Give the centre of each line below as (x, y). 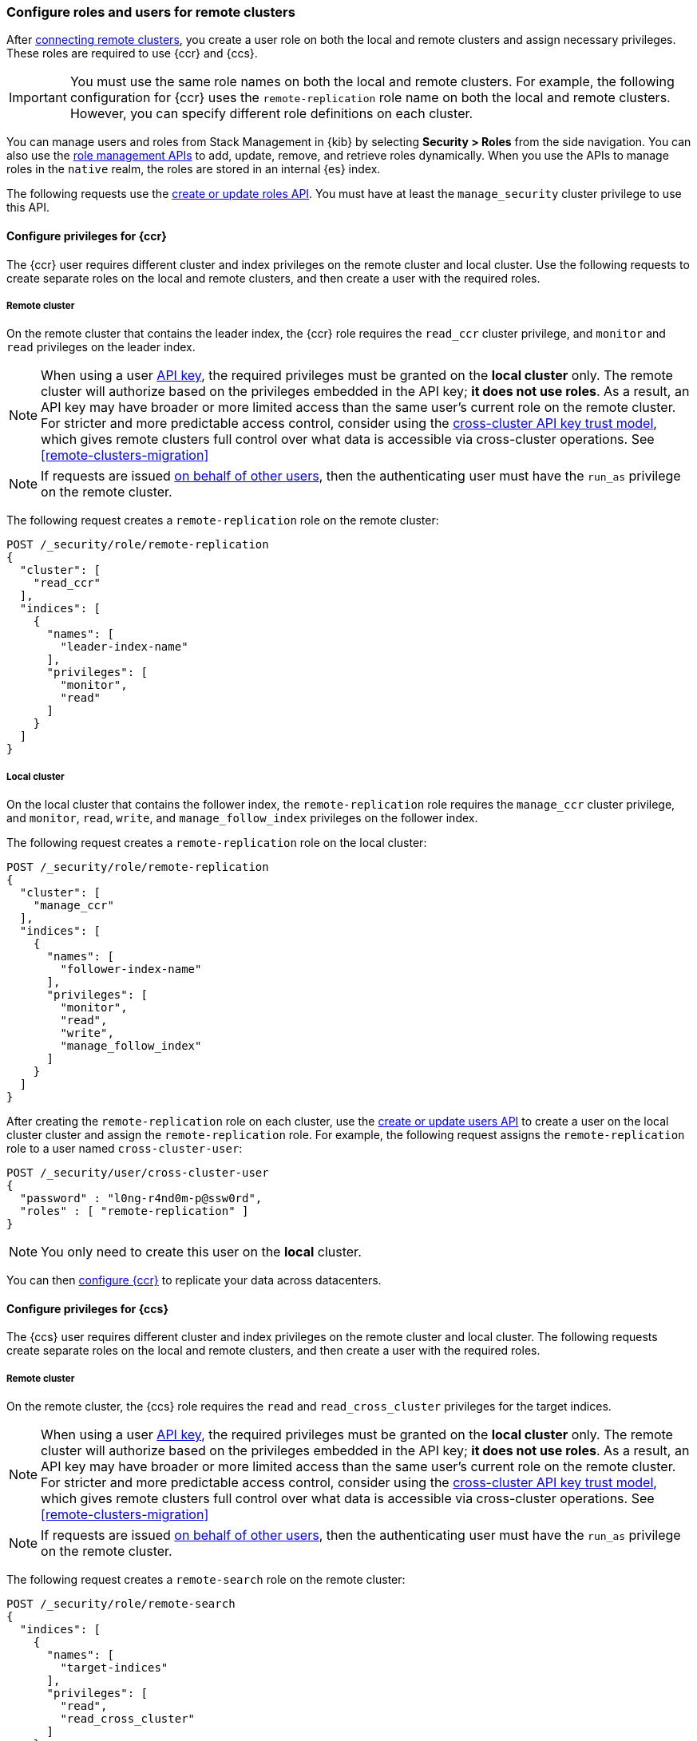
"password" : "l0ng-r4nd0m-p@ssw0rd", (141, 1199)
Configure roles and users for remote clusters (151, 12)
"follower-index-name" (131, 969)
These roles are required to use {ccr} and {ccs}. (132, 53)
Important (38, 98)
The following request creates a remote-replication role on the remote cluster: (223, 520)
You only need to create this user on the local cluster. (201, 1252)
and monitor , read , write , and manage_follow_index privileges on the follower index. (242, 818)
